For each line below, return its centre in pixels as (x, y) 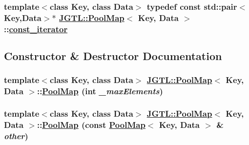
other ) (16, 136)
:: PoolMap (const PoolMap (91, 125)
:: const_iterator (36, 29)
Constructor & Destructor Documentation (113, 56)
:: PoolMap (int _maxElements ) (100, 91)
